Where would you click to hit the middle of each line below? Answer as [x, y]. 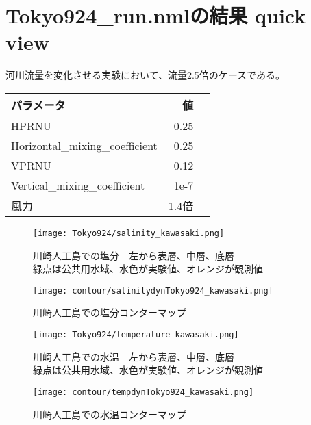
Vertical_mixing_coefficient [78, 185]
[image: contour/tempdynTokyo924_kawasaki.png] [144, 392]
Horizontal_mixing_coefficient [84, 145]
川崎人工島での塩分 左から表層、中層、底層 [134, 255]
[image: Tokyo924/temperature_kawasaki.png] [136, 335]
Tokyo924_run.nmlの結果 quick [156, 15]
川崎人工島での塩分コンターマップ [110, 312]
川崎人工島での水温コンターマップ [110, 414]
